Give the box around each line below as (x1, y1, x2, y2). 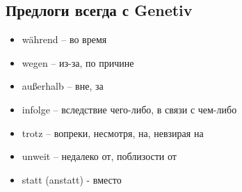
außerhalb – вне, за (22, 79, 104, 93)
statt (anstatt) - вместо (22, 172, 122, 186)
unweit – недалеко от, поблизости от (22, 149, 177, 163)
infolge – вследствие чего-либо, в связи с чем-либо (22, 102, 237, 116)
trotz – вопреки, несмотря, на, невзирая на (22, 125, 204, 140)
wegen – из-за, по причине (22, 55, 134, 70)
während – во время (22, 32, 107, 47)
